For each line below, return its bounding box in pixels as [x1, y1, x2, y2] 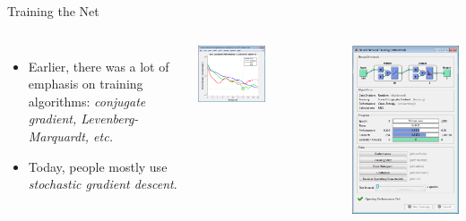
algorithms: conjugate [28, 91, 146, 110]
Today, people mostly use [28, 157, 168, 175]
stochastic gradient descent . [28, 174, 177, 193]
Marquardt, [28, 126, 90, 145]
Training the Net [7, 2, 99, 20]
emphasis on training [28, 74, 143, 93]
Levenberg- [81, 109, 139, 128]
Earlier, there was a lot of [28, 56, 169, 75]
